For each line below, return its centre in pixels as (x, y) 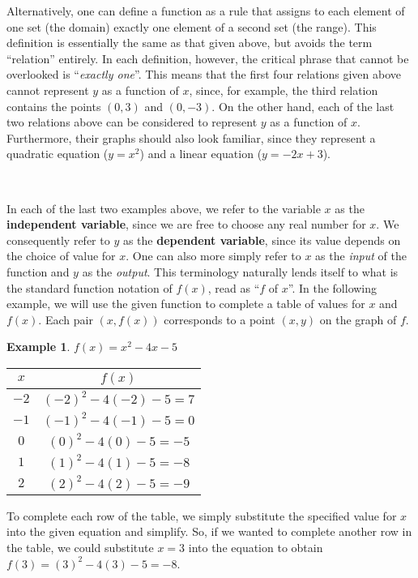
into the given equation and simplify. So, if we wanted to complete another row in (209, 531)
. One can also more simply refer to (213, 256)
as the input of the (361, 256)
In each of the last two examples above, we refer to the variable (164, 208)
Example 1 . (38, 347)
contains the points (54, 106)
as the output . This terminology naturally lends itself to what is (240, 271)
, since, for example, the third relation (284, 90)
